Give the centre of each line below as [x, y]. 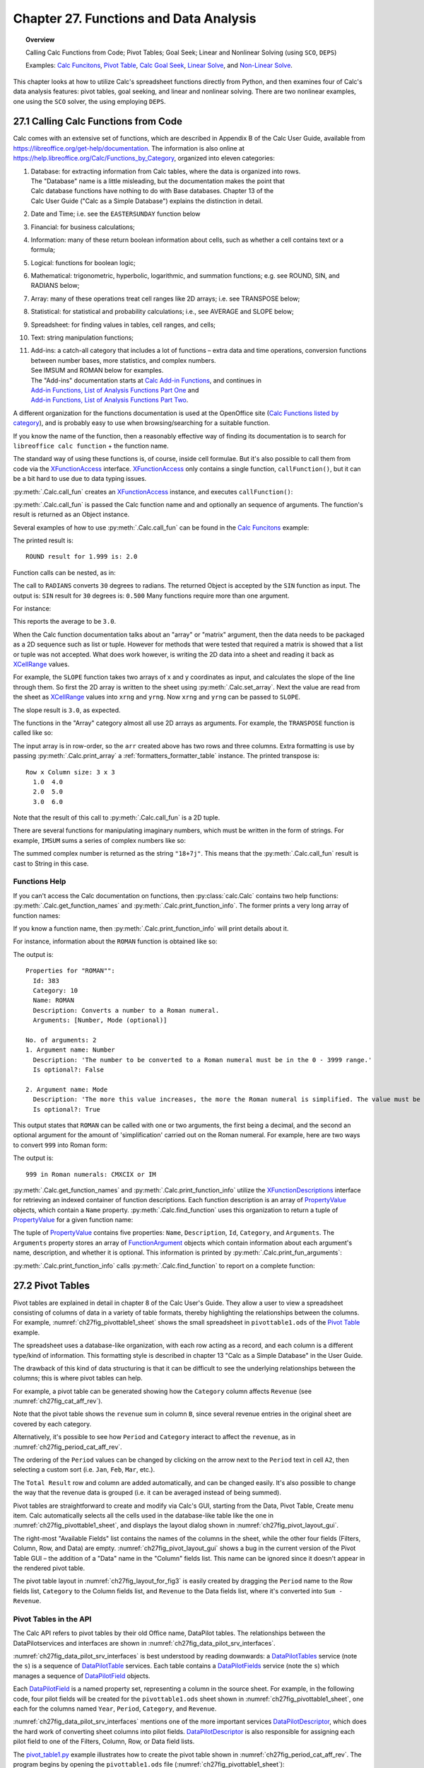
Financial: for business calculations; [83, 227]
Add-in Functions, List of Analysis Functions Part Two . [110, 400]
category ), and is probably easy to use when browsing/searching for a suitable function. [141, 423]
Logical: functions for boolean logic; [83, 262]
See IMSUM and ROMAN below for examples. [97, 371]
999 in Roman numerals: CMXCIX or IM [91, 1174]
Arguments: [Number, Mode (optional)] [100, 1020]
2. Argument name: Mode [67, 1089]
